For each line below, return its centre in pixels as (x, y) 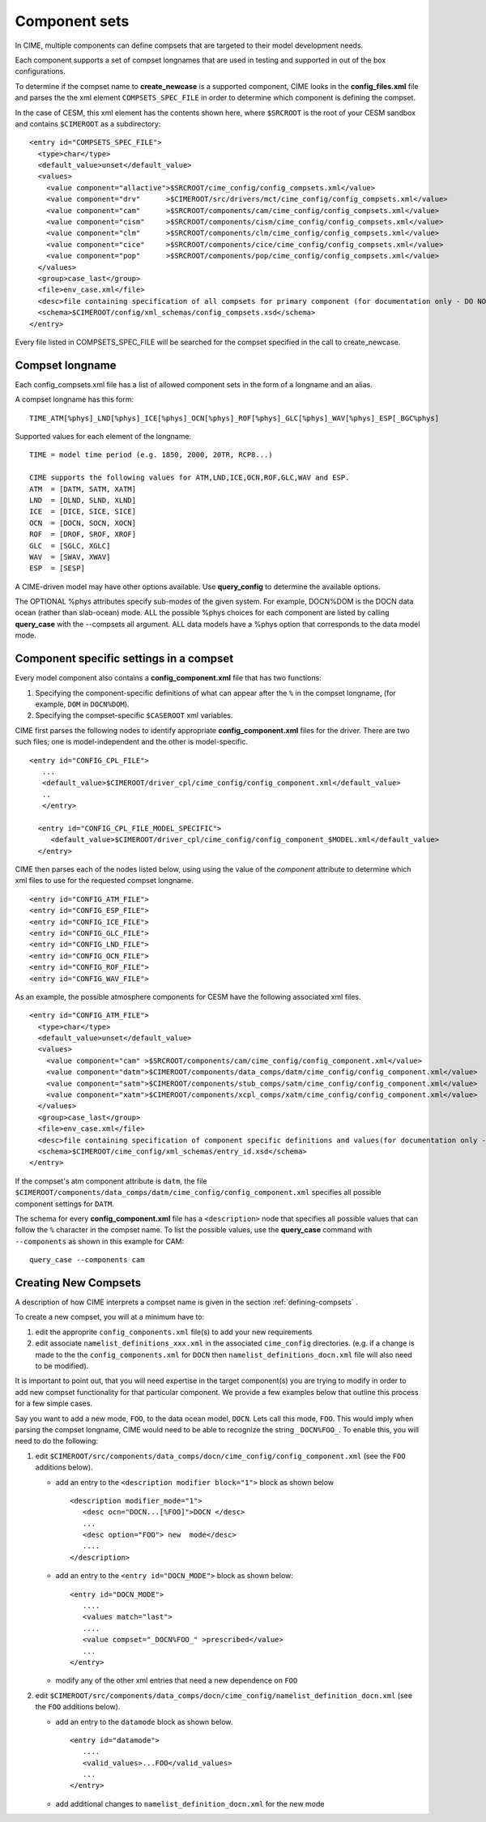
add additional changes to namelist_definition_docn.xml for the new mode (190, 1803)
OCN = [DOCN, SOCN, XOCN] (83, 523)
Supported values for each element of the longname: (103, 436)
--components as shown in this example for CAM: (100, 1241)
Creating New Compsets (78, 1283)
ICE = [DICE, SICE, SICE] (83, 512)
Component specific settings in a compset (124, 659)
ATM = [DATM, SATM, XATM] (83, 489)
